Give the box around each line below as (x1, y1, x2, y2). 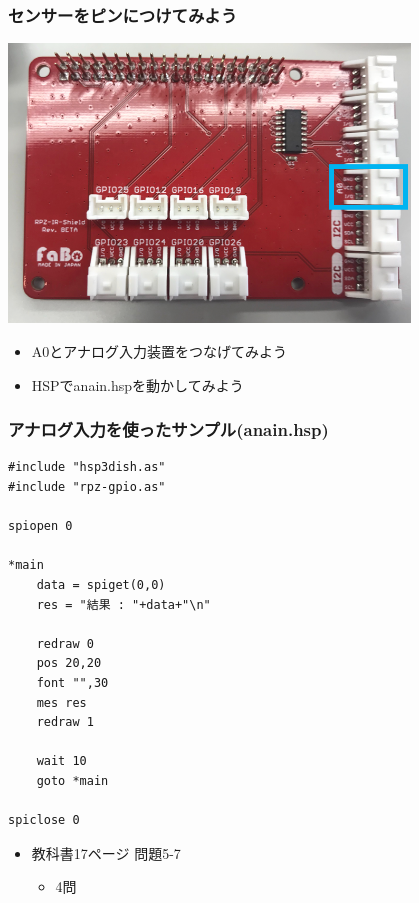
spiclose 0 (8, 813, 80, 828)
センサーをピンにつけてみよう (8, 2, 238, 27)
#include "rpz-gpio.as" (8, 480, 166, 495)
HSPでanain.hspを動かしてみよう (31, 374, 244, 395)
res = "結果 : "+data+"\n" (36, 597, 211, 612)
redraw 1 (36, 715, 94, 730)
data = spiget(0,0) (36, 578, 166, 592)
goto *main (36, 773, 109, 788)
